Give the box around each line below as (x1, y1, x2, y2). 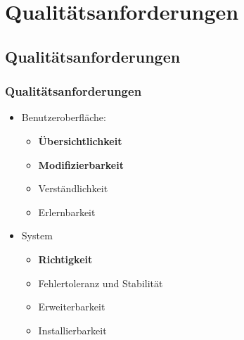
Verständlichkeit (38, 181, 108, 196)
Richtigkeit (38, 251, 93, 266)
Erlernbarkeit (38, 204, 96, 219)
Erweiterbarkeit (38, 299, 105, 314)
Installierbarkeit (38, 322, 107, 337)
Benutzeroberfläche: (21, 110, 106, 125)
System (21, 228, 53, 243)
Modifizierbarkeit (38, 157, 124, 172)
